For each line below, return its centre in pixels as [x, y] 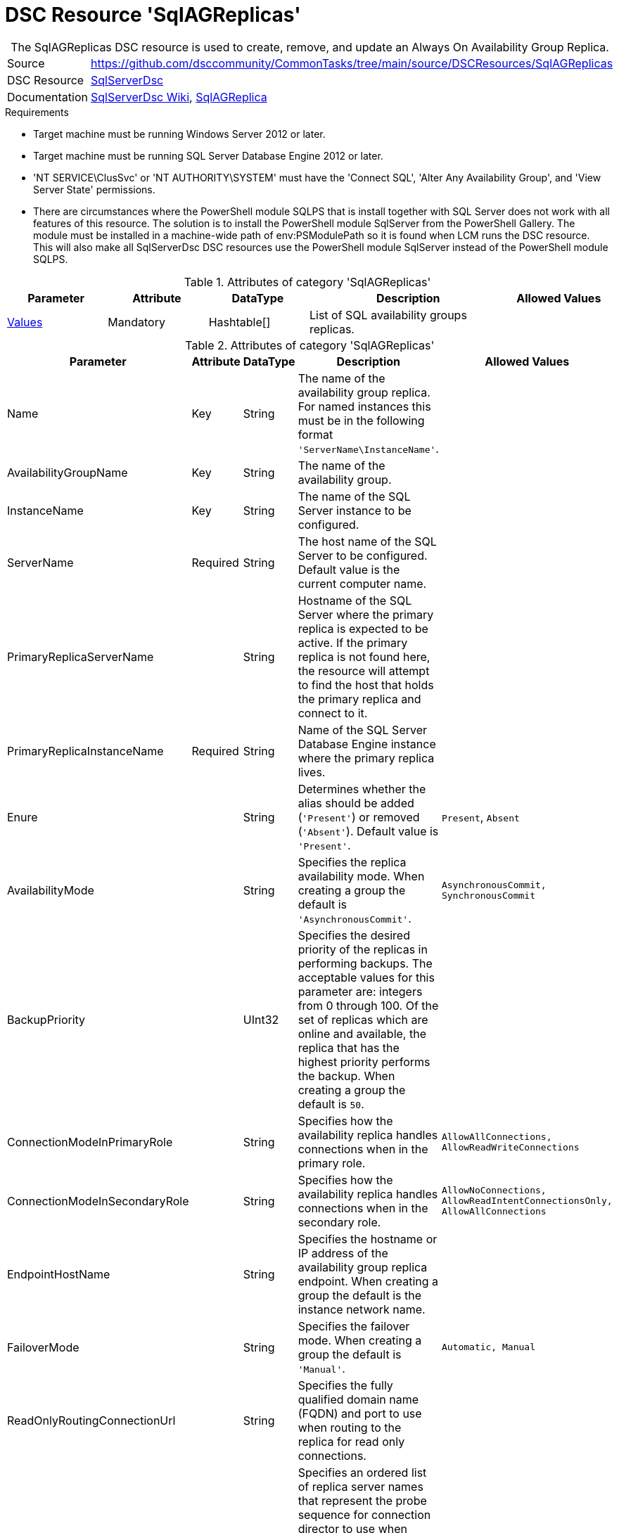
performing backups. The [365, 963]
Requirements [37, 112]
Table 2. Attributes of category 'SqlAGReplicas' [310, 345]
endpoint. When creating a [368, 1281]
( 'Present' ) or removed [359, 817]
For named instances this [364, 406]
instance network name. [362, 1309]
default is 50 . [331, 1104]
